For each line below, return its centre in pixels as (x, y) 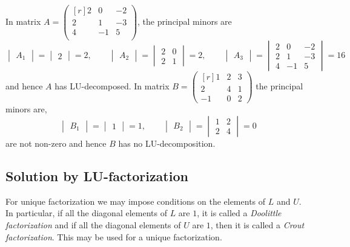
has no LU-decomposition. (167, 143)
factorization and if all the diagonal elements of (93, 224)
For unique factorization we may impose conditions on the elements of (136, 201)
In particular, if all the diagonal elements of (86, 213)
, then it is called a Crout (257, 224)
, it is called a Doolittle (239, 213)
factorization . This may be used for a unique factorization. (114, 236)
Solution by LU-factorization (97, 175)
